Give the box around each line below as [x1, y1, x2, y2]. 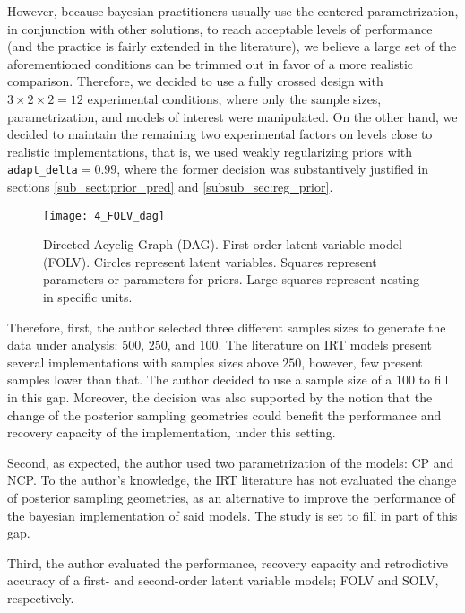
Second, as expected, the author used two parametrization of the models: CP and [7, 453, 454, 471]
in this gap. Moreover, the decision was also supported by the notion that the [7, 388, 433, 406]
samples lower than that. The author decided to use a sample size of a [7, 370, 392, 389]
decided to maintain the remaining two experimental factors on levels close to [7, 125, 433, 143]
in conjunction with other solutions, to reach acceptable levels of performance [7, 19, 433, 38]
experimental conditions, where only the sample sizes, [87, 89, 382, 108]
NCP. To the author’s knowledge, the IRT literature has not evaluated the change [7, 471, 457, 489]
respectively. [7, 588, 74, 607]
